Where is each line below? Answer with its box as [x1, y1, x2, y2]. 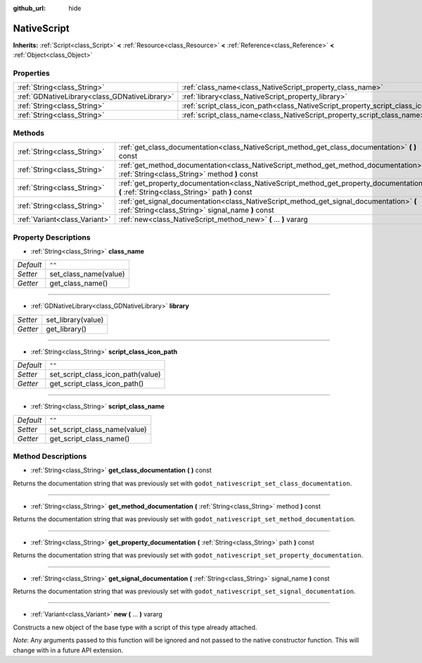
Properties [13, 68, 51, 78]
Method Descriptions [13, 451, 87, 461]
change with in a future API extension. [13, 645, 124, 655]
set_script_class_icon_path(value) [49, 370, 161, 380]
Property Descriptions [13, 233, 91, 242]
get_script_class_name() [49, 433, 130, 443]
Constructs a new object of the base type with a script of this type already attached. [13, 623, 257, 631]
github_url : [13, 4, 46, 12]
